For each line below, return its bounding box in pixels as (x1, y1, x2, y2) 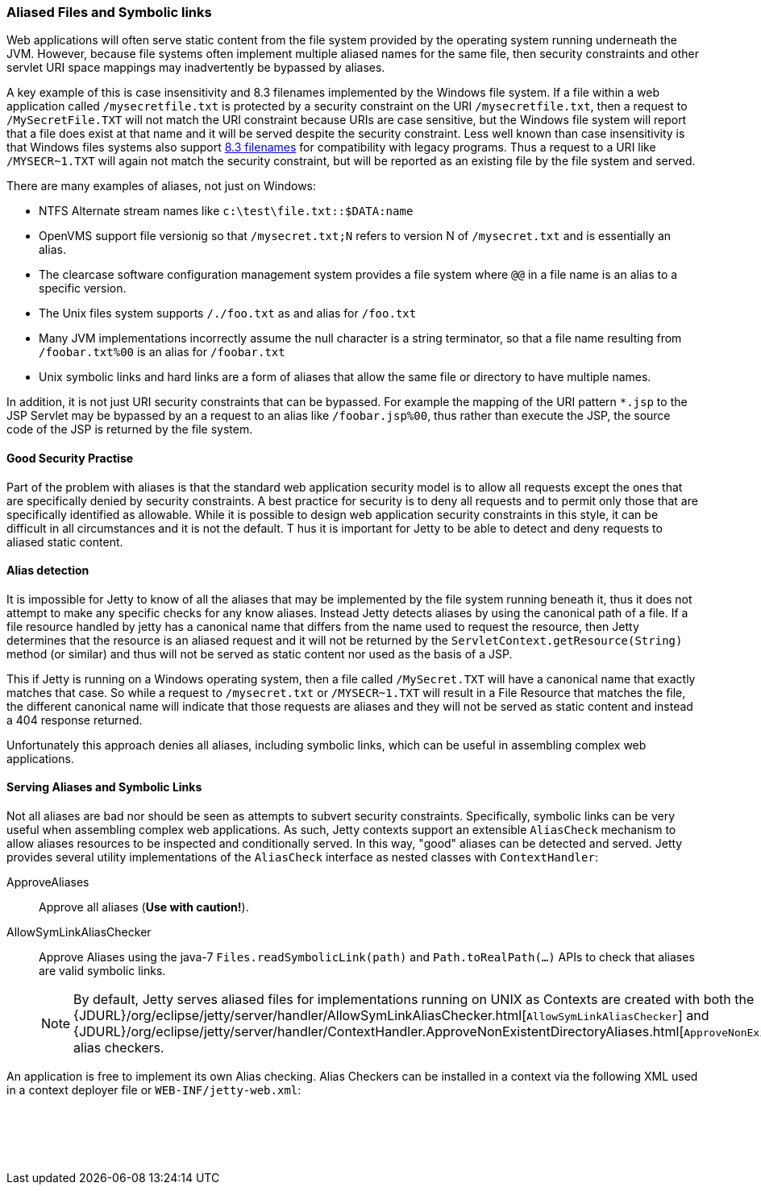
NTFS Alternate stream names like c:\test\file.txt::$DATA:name (39, 204, 414, 218)
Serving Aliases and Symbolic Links (6, 780, 202, 795)
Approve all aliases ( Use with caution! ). (39, 900, 249, 915)
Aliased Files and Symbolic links (6, 4, 212, 20)
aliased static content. (6, 534, 123, 549)
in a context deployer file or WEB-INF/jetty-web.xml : (6, 1083, 301, 1098)
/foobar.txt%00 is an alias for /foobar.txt (39, 345, 285, 359)
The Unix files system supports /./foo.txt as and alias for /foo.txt (39, 306, 417, 321)
